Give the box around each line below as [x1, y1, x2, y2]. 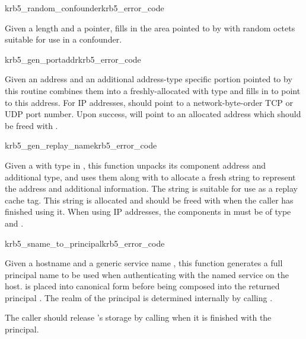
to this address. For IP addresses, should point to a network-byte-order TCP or [5, 96, 293, 108]
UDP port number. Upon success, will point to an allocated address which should [5, 108, 301, 120]
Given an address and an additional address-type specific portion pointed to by [5, 73, 292, 85]
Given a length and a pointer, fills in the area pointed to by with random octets [5, 21, 295, 34]
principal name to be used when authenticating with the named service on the [5, 268, 289, 280]
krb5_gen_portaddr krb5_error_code [5, 53, 141, 65]
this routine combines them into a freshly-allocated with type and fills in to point [5, 84, 301, 96]
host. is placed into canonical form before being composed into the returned [5, 280, 280, 292]
